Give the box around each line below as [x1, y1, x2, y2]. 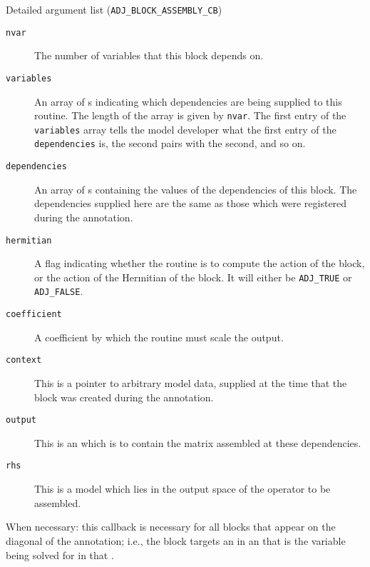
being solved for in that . [6, 547, 114, 562]
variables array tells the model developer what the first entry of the [34, 121, 336, 136]
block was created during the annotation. [34, 389, 214, 404]
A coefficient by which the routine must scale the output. [34, 329, 284, 344]
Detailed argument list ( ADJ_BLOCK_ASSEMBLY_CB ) [6, 2, 222, 16]
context [6, 355, 42, 366]
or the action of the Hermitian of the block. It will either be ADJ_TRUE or [34, 269, 352, 284]
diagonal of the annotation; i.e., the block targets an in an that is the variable [6, 533, 346, 548]
